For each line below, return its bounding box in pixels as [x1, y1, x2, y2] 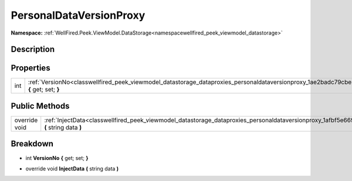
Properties [11, 63, 50, 73]
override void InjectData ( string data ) [25, 165, 119, 172]
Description [11, 45, 55, 54]
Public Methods [11, 101, 70, 111]
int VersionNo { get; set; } [25, 154, 89, 161]
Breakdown [11, 139, 54, 149]
